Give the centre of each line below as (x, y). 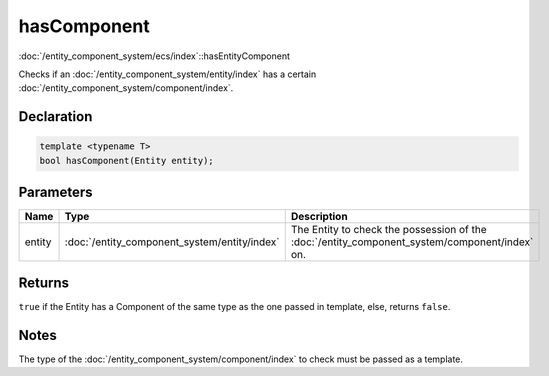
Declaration (55, 116)
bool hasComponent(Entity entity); (126, 160)
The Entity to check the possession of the (388, 230)
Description (319, 217)
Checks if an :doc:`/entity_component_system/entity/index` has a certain (167, 74)
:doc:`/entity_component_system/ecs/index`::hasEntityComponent (154, 56)
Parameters (55, 192)
